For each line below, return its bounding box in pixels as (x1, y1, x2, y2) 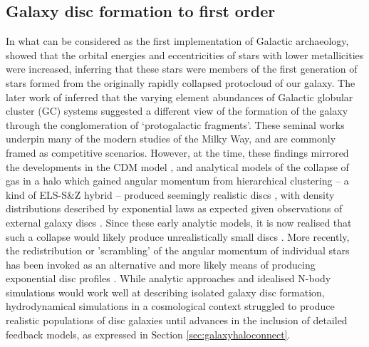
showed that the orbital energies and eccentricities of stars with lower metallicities (6, 47, 364, 62)
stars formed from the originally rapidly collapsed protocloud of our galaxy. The (6, 75, 355, 90)
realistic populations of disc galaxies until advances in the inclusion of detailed (6, 313, 348, 328)
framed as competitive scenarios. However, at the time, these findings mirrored (6, 145, 349, 160)
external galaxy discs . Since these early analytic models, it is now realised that (6, 214, 352, 229)
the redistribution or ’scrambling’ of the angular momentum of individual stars (6, 243, 350, 258)
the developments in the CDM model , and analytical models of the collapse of (6, 159, 349, 174)
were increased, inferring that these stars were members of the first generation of (6, 61, 358, 76)
